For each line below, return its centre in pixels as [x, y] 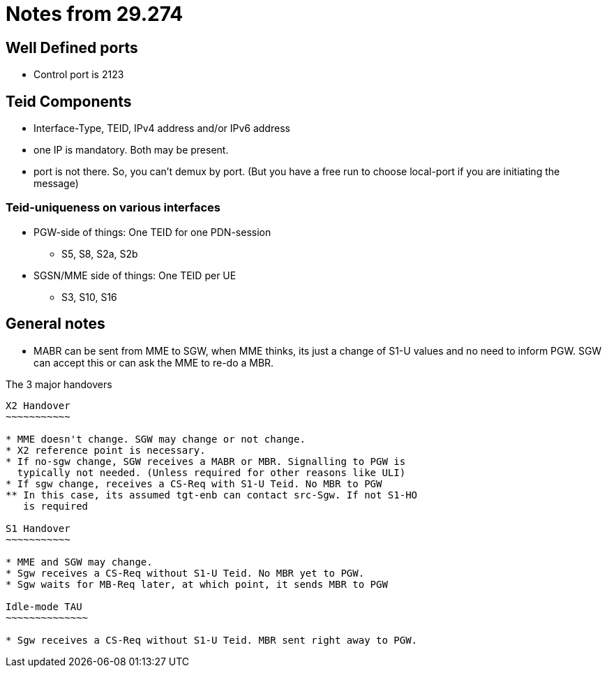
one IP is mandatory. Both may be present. [131, 150]
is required [56, 506]
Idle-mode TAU [44, 606]
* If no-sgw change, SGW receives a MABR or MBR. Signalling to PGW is [206, 461]
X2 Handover [38, 405]
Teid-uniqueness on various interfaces [113, 208]
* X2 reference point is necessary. [106, 450]
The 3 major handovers [59, 384]
